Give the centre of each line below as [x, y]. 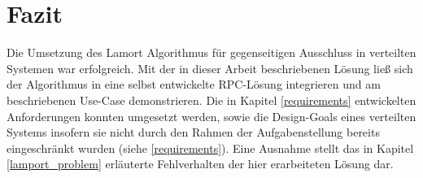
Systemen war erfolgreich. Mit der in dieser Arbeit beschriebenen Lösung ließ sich [210, 68]
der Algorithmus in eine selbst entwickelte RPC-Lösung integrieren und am [194, 84]
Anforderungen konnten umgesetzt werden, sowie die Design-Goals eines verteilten [211, 116]
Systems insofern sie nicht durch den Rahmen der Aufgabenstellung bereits [193, 132]
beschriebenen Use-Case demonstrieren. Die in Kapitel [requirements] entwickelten [211, 100]
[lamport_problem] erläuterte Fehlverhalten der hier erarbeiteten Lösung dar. [200, 164]
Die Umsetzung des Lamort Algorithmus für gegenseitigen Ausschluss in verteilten [211, 52]
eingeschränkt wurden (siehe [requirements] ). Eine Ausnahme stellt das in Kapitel [210, 148]
